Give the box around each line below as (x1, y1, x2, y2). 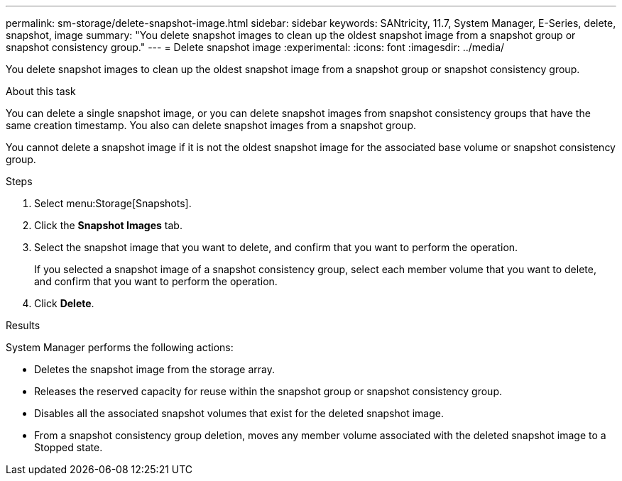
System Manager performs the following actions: (6, 341, 234, 353)
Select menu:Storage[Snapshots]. (34, 197, 192, 209)
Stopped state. (34, 441, 103, 453)
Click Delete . (34, 297, 94, 309)
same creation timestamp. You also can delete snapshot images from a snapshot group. (6, 119, 416, 131)
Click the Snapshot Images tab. (34, 219, 182, 231)
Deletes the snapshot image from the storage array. (34, 363, 275, 375)
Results (6, 319, 40, 331)
